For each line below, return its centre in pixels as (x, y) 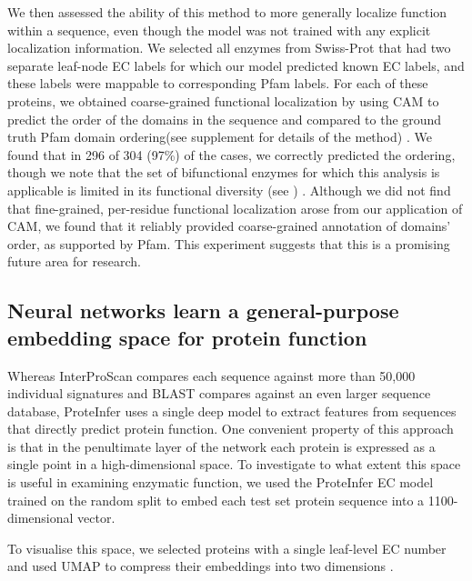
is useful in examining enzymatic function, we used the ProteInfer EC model (221, 482)
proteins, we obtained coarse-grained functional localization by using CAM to (223, 100)
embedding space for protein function (187, 337)
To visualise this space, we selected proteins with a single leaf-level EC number (227, 548)
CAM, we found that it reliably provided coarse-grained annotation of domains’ (229, 226)
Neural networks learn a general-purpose (203, 311)
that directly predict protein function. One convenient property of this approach (231, 429)
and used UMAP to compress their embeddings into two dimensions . (201, 566)
